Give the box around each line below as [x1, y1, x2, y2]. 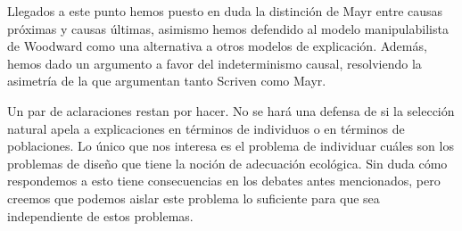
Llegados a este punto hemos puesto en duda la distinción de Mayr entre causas [7, 2, 443, 20]
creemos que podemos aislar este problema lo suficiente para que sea [7, 188, 380, 207]
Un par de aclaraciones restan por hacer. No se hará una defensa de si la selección [7, 101, 455, 120]
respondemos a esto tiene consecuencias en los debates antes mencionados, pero [7, 171, 441, 190]
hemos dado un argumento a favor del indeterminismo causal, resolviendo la [7, 54, 422, 72]
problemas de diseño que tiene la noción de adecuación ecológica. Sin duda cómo [7, 153, 448, 172]
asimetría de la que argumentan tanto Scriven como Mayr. [7, 71, 326, 90]
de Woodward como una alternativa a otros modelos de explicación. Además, [7, 37, 427, 55]
